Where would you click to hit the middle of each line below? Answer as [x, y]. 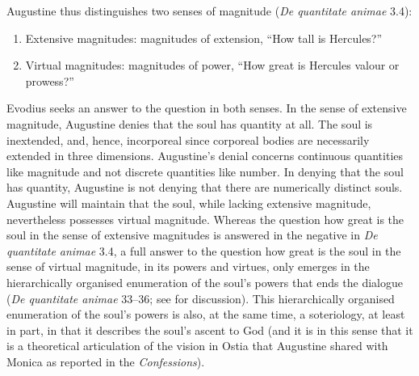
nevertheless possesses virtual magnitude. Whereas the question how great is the [205, 219]
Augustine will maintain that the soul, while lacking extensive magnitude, [189, 203]
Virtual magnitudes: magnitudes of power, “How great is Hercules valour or [212, 65]
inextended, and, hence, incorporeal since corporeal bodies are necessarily [188, 139]
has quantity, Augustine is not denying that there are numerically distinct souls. [205, 187]
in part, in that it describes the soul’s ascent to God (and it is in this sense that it [210, 330]
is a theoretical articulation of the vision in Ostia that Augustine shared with [197, 346]
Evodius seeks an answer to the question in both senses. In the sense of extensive [207, 108]
